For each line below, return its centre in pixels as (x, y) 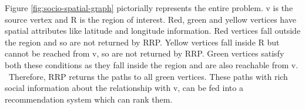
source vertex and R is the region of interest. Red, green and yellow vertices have (150, 19)
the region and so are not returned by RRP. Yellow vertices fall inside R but (142, 42)
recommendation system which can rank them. (89, 99)
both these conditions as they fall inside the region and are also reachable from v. (152, 64)
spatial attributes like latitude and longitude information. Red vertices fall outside (153, 31)
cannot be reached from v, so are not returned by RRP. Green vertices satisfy (145, 53)
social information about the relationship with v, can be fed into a (124, 88)
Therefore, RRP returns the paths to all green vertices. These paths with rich (148, 76)
